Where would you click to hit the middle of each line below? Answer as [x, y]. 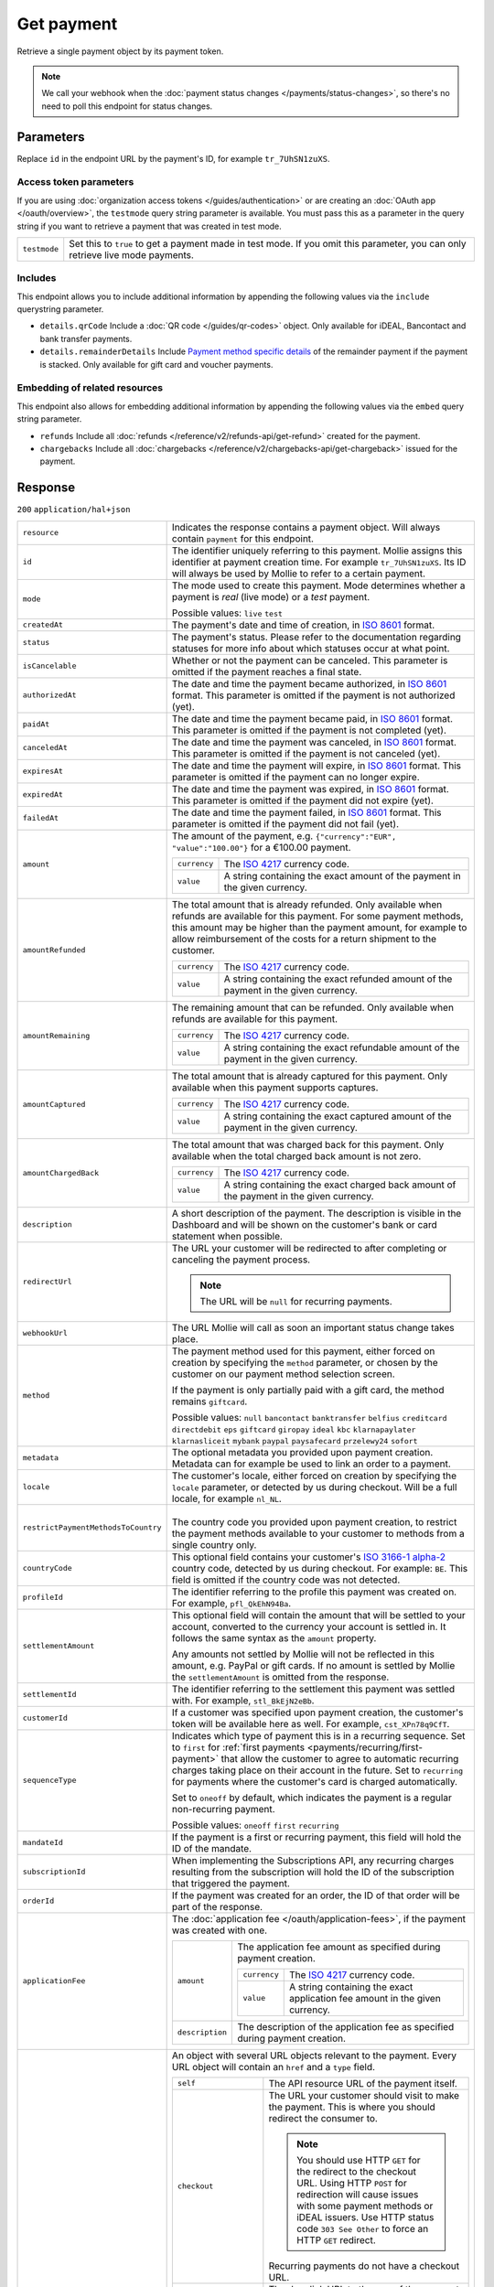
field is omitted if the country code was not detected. [286, 1580]
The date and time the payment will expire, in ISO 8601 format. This [317, 766]
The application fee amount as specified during [339, 1947]
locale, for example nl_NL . [227, 1498]
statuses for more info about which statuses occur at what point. [311, 648]
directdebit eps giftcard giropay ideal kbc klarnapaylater [294, 1429]
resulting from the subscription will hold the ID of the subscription [313, 1872]
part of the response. [217, 1906]
